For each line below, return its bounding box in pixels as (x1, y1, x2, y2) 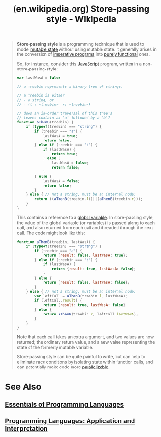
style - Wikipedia (46, 14, 117, 25)
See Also (5, 381, 42, 392)
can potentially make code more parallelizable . (16, 364, 110, 370)
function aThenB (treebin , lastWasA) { (16, 239, 95, 244)
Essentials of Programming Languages (5, 400, 124, 409)
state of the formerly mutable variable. (16, 344, 94, 350)
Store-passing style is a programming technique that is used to (16, 41, 144, 47)
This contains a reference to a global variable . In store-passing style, (16, 214, 154, 220)
